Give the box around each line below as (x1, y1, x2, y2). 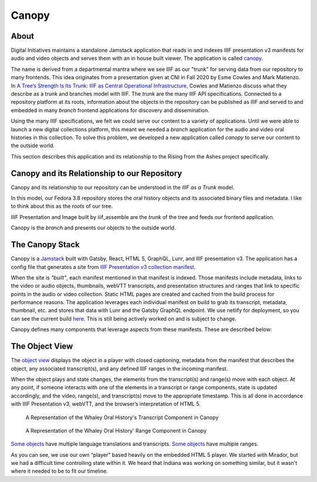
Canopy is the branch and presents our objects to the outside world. (11, 224, 176, 231)
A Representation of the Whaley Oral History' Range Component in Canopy (25, 427, 207, 434)
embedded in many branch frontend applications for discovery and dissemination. (11, 106, 210, 114)
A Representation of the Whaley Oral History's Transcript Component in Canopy (25, 414, 219, 421)
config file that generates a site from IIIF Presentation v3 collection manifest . (11, 263, 196, 270)
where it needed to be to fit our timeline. (11, 467, 108, 475)
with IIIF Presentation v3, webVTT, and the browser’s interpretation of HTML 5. (11, 400, 201, 407)
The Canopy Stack (11, 240, 80, 250)
